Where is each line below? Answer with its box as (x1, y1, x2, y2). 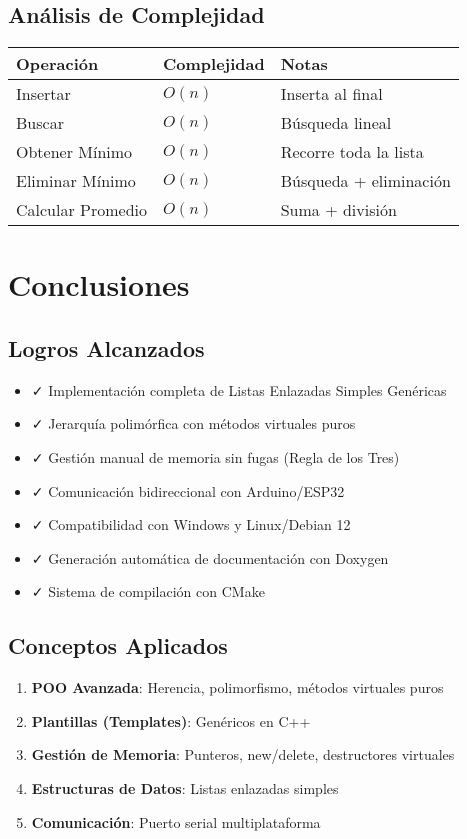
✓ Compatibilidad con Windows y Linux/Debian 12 (31, 514, 351, 535)
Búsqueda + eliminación (280, 169, 451, 193)
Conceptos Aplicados (8, 630, 228, 661)
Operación (16, 52, 99, 76)
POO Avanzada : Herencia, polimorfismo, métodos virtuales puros (31, 677, 444, 698)
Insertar (16, 82, 71, 106)
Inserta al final (280, 82, 383, 106)
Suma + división (280, 198, 397, 222)
